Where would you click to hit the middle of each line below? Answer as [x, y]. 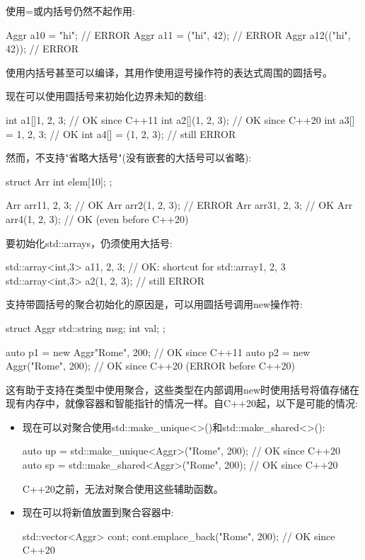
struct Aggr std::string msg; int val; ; [86, 327]
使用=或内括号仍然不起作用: [70, 11]
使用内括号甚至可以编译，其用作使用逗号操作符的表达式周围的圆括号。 [169, 72]
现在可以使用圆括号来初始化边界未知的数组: [106, 96]
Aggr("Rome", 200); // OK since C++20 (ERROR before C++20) [151, 366]
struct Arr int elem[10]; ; [59, 181]
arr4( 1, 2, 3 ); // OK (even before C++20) [97, 218]
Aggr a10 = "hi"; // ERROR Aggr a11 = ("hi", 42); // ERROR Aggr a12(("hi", [178, 34]
